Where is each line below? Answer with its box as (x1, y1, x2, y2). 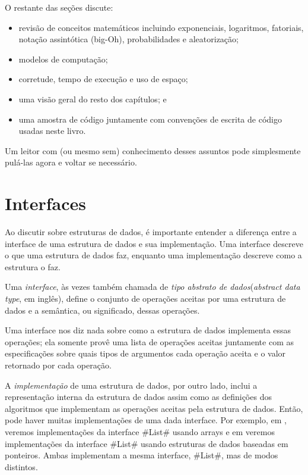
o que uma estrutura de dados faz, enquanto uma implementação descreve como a (5, 249, 302, 261)
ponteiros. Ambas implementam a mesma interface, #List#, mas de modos (5, 449, 278, 461)
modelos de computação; (18, 52, 108, 65)
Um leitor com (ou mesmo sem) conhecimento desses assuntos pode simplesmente (5, 144, 301, 157)
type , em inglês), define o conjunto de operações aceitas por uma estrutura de (5, 292, 286, 305)
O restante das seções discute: (5, 1, 113, 13)
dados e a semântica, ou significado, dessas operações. (5, 304, 200, 316)
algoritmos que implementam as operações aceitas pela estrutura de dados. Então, (5, 402, 303, 414)
